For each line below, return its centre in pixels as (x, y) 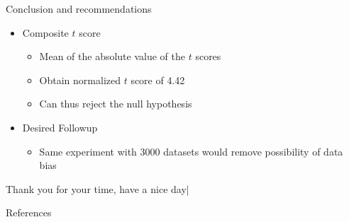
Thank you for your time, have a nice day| (98, 188)
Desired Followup (60, 127)
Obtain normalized (80, 80)
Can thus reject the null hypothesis (116, 104)
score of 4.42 (158, 80)
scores (208, 56)
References (29, 212)
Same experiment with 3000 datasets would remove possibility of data (191, 151)
